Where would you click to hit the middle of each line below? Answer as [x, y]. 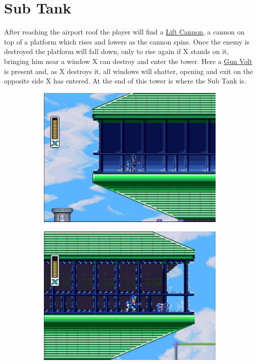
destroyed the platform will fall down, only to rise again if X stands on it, [117, 51]
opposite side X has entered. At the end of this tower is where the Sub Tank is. [125, 81]
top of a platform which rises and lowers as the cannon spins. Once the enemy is [127, 41]
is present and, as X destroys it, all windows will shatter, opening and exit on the [128, 71]
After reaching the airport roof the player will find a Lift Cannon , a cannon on [124, 32]
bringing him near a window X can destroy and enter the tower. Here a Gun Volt [128, 61]
